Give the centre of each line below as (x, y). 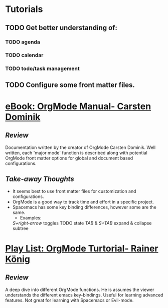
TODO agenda (23, 42)
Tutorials (24, 9)
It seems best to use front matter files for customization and (74, 191)
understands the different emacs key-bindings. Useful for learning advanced (84, 295)
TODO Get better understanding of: (61, 28)
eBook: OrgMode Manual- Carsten (78, 106)
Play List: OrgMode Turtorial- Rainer (82, 248)
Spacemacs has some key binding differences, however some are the (84, 207)
